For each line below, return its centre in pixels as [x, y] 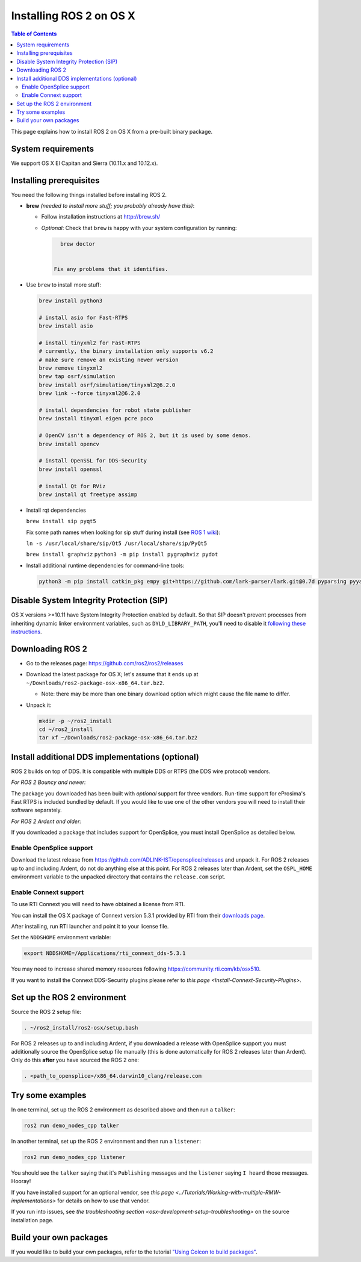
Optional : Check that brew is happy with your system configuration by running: [139, 228]
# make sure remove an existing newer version [109, 359]
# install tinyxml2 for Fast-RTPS [90, 343]
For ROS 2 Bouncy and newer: [49, 782]
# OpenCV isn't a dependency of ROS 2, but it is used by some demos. [145, 436]
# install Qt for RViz [72, 486]
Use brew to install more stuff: [64, 284]
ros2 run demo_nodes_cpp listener [75, 1157]
